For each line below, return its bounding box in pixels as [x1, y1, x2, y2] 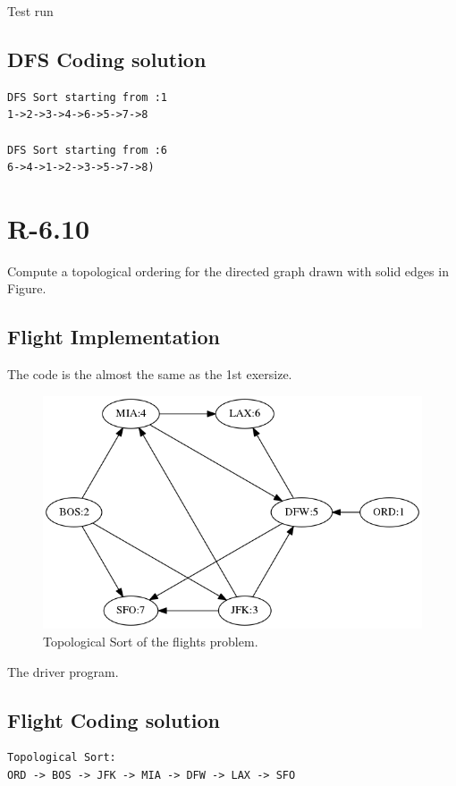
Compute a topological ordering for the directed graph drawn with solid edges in [7, 261, 449, 280]
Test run [7, 2, 54, 20]
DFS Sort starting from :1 [7, 90, 167, 104]
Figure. [7, 279, 46, 298]
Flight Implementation [7, 323, 220, 351]
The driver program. [7, 662, 119, 680]
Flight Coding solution [7, 706, 221, 733]
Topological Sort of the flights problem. [43, 631, 258, 650]
